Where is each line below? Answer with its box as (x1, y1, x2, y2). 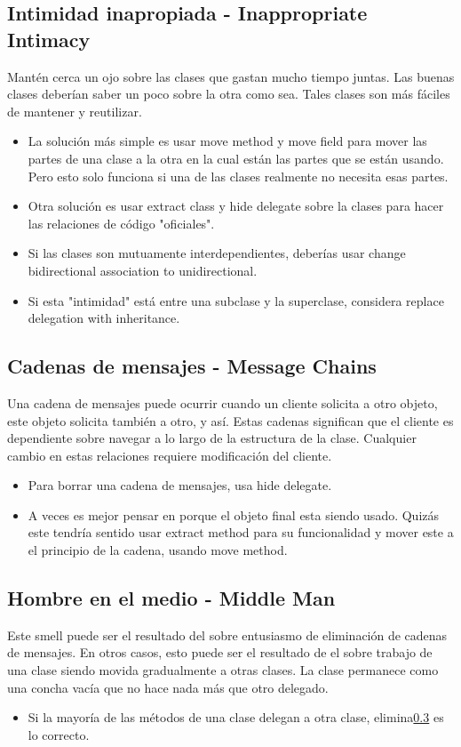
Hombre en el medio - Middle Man (7, 584, 336, 612)
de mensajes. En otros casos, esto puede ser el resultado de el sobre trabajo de (7, 643, 433, 662)
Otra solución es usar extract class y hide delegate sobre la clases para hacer (28, 197, 444, 215)
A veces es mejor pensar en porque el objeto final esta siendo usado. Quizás (28, 505, 440, 524)
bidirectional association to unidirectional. (28, 261, 258, 279)
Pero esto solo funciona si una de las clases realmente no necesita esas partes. (28, 166, 449, 185)
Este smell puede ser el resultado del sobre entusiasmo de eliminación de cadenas (7, 625, 448, 644)
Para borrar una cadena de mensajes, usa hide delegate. (28, 476, 332, 494)
